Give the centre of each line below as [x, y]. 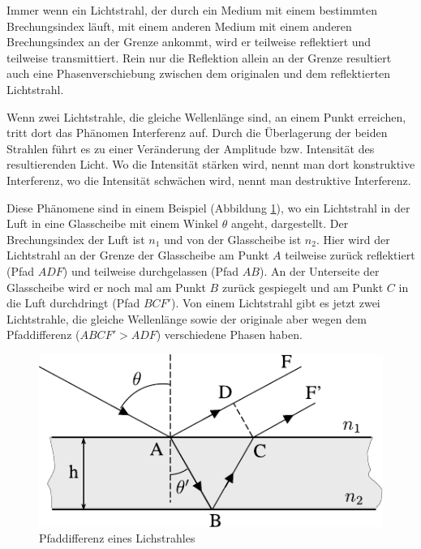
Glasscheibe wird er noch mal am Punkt [106, 287]
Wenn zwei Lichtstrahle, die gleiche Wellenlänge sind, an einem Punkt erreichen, [206, 116]
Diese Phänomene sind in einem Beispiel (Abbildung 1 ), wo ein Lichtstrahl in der [208, 207]
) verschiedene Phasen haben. [229, 335]
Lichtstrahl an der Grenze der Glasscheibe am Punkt [138, 255]
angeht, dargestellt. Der [290, 223]
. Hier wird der [353, 239]
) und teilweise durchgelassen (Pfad [151, 270]
